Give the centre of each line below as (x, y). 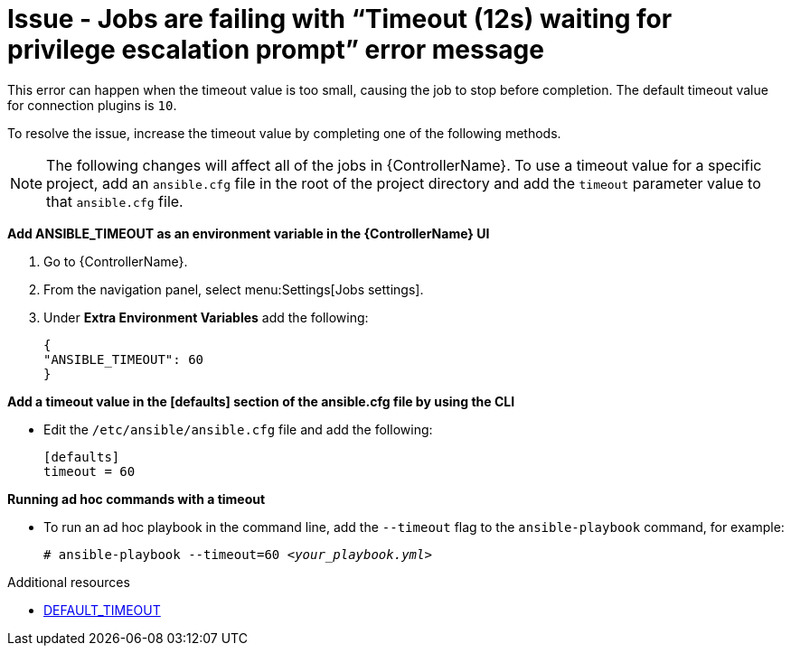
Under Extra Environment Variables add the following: (206, 317)
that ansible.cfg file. (115, 201)
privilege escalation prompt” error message (276, 50)
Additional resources (69, 582)
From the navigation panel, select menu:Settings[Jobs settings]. (234, 289)
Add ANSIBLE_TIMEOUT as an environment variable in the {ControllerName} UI (249, 233)
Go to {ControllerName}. (116, 261)
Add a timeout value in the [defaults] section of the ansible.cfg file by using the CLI (261, 401)
